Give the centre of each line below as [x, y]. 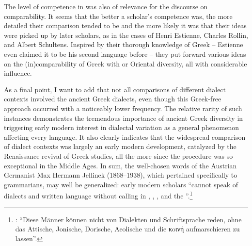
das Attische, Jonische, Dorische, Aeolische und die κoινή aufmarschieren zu [127, 229]
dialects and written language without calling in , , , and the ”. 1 [98, 195]
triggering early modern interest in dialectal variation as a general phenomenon [121, 127]
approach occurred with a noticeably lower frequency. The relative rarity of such [123, 108]
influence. [18, 73]
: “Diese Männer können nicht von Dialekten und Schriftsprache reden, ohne [128, 219]
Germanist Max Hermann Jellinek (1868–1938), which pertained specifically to [121, 175]
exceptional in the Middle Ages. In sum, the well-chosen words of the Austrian [120, 165]
